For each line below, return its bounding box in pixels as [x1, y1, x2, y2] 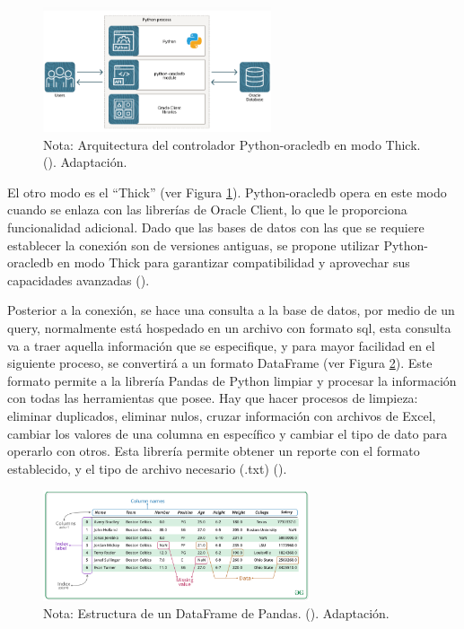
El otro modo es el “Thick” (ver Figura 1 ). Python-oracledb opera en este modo [7, 182, 447, 201]
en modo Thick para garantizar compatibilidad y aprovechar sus [57, 253, 410, 272]
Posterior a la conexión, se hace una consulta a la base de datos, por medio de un [7, 301, 455, 319]
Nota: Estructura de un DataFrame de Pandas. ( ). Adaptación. [43, 604, 390, 623]
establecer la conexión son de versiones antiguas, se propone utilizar [7, 235, 380, 254]
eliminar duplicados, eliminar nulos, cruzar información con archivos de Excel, [7, 406, 436, 424]
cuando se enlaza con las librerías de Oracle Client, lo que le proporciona [7, 200, 407, 219]
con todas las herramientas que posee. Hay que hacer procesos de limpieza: [7, 389, 418, 407]
